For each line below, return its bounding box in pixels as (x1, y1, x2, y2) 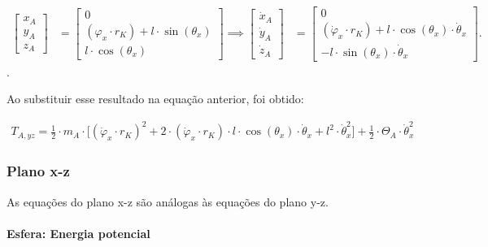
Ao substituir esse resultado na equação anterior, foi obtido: (7, 90, 304, 107)
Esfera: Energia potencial (7, 224, 150, 241)
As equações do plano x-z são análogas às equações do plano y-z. (7, 193, 329, 210)
